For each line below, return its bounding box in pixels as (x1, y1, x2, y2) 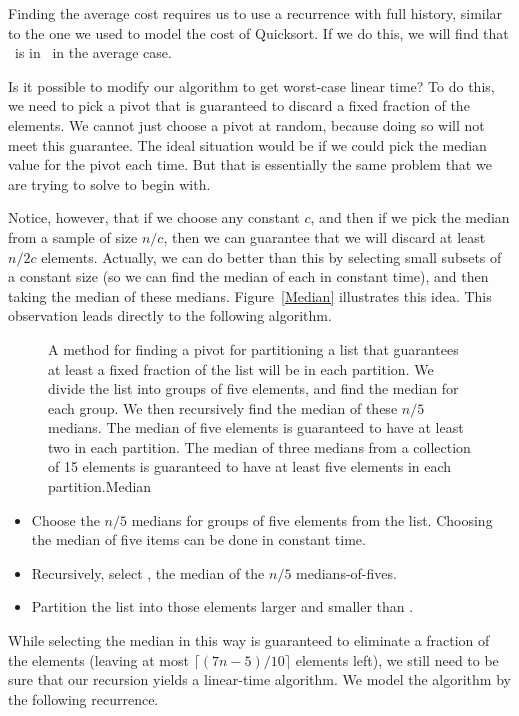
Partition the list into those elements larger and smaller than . (31, 596, 414, 617)
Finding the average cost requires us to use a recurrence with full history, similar (8, 3, 503, 23)
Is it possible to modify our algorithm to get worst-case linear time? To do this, (8, 75, 495, 96)
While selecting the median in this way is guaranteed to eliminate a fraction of (8, 630, 490, 651)
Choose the (31, 509, 100, 530)
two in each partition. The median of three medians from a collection (48, 436, 471, 457)
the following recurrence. (8, 688, 159, 709)
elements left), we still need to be (295, 649, 499, 670)
